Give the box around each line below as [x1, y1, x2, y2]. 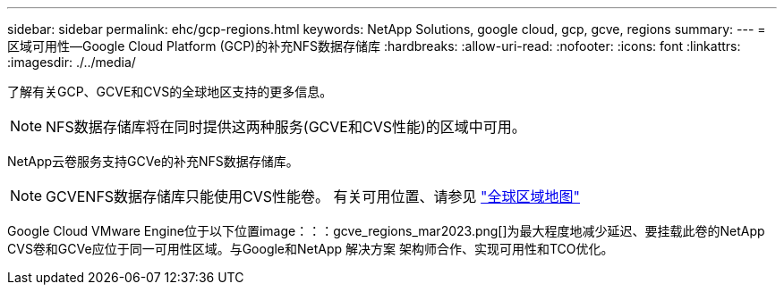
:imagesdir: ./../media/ [7, 54, 136, 70]
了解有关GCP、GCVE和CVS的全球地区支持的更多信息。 [7, 84, 333, 99]
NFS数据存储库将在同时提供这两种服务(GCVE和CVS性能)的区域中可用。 [46, 118, 526, 136]
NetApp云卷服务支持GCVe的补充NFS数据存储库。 [7, 154, 299, 169]
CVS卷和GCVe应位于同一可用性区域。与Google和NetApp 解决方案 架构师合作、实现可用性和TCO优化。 [7, 241, 614, 256]
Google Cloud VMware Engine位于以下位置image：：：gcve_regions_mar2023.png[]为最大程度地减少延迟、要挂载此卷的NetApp [7, 223, 765, 238]
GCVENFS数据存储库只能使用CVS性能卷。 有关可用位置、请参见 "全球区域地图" [46, 188, 581, 205]
